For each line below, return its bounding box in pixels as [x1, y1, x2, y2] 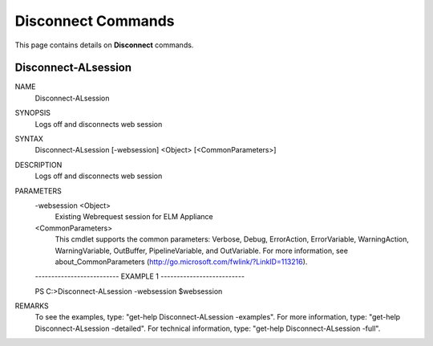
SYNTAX [14, 134, 44, 144]
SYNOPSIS [14, 108, 51, 118]
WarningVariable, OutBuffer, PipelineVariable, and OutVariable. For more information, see [55, 246, 349, 255]
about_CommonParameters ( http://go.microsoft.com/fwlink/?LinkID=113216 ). [55, 257, 308, 267]
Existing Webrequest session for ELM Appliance [55, 212, 214, 222]
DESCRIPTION [14, 160, 63, 169]
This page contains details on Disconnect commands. [14, 40, 194, 50]
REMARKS [14, 301, 49, 311]
